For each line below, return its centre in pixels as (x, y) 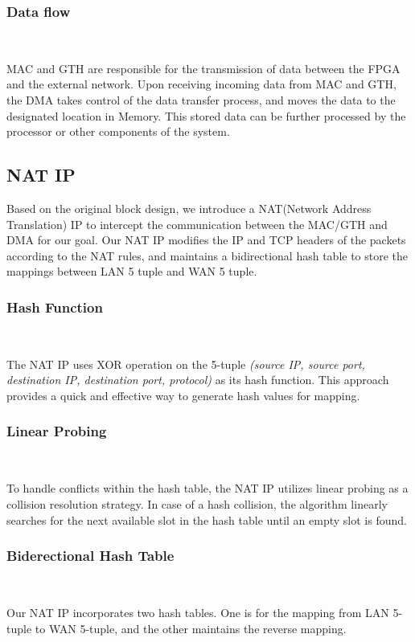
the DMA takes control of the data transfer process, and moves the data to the (201, 100)
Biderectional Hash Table (90, 556)
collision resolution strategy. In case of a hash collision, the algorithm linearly (197, 503)
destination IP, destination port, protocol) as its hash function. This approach (198, 380)
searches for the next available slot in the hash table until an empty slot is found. (207, 519)
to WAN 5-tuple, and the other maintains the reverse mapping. (191, 628)
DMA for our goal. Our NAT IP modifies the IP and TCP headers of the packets (206, 240)
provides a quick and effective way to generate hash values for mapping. (183, 395)
